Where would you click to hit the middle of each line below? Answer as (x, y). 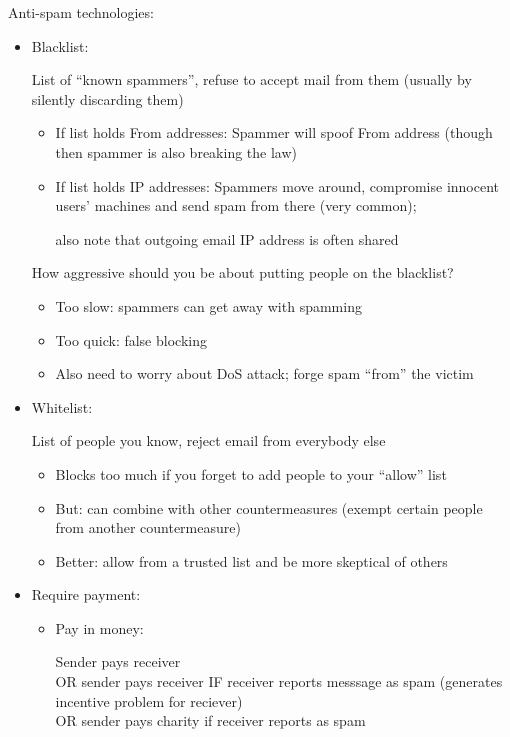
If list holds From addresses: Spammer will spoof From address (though (274, 132)
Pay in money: (99, 627)
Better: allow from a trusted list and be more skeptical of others (251, 560)
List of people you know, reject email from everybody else (208, 440)
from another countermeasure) (148, 527)
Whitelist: (62, 406)
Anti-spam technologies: (81, 12)
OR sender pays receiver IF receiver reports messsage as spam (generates (279, 681)
